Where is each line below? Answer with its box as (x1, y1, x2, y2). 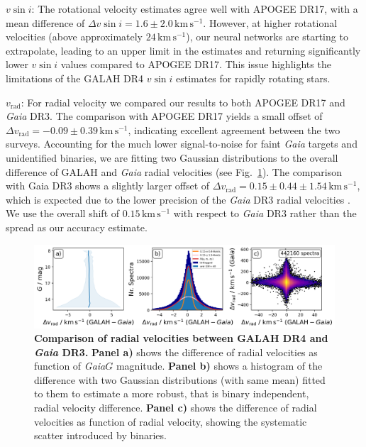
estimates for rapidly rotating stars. (175, 70, 331, 85)
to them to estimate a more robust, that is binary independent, (34, 386, 309, 401)
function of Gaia (34, 358, 106, 373)
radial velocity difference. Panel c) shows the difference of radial (34, 400, 317, 415)
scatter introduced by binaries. (34, 428, 167, 443)
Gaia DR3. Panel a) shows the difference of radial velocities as (34, 344, 318, 359)
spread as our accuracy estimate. (6, 219, 148, 234)
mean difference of (6, 15, 85, 30)
